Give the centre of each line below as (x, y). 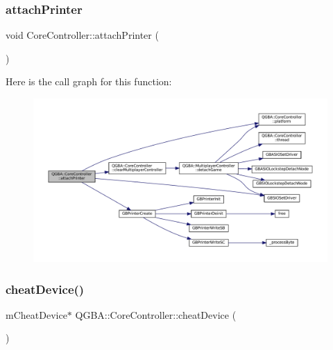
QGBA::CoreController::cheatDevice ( (156, 314)
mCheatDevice (36, 314)
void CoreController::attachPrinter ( (82, 35)
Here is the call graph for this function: (89, 81)
